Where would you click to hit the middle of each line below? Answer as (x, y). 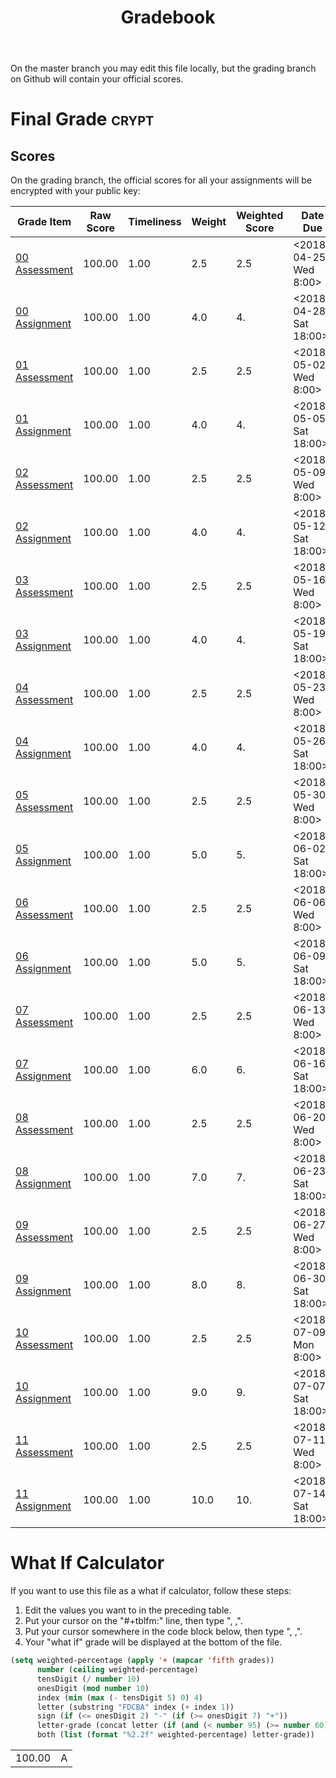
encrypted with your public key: (75, 191)
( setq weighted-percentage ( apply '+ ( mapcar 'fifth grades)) (142, 1661)
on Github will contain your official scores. (97, 79)
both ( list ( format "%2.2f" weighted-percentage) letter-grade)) (175, 1735)
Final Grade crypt (82, 119)
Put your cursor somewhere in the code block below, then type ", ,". (163, 1632)
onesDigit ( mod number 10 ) (93, 1688)
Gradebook (168, 17)
